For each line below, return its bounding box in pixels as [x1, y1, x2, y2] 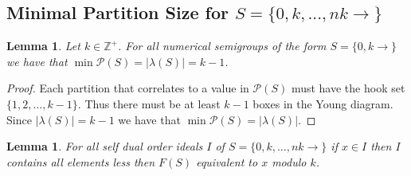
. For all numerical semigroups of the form [118, 37, 327, 54]
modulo [272, 153, 307, 170]
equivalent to [196, 153, 258, 170]
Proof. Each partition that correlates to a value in [6, 80, 249, 96]
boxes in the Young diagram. [252, 95, 393, 111]
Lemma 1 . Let [6, 37, 80, 54]
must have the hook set [291, 80, 405, 96]
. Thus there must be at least [77, 95, 221, 111]
